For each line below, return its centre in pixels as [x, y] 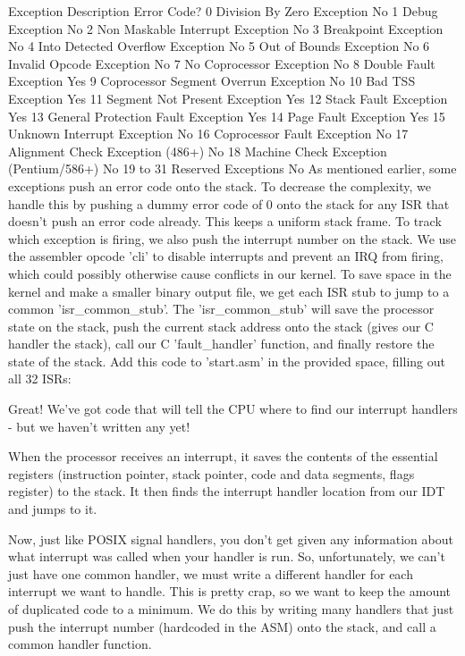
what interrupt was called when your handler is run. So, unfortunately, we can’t [227, 556]
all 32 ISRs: [40, 378]
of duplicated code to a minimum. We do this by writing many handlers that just [231, 609]
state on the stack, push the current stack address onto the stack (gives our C [221, 326]
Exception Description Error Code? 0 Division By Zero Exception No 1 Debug [223, 11]
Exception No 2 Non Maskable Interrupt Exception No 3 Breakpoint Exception [226, 28]
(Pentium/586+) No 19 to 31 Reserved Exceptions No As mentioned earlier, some [232, 168]
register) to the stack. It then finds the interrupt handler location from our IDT [227, 491]
